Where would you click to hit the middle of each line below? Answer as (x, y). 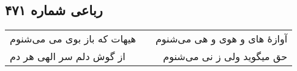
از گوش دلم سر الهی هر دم (68, 56)
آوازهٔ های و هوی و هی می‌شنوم (221, 39)
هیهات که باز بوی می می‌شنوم (73, 39)
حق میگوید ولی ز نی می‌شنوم (225, 56)
